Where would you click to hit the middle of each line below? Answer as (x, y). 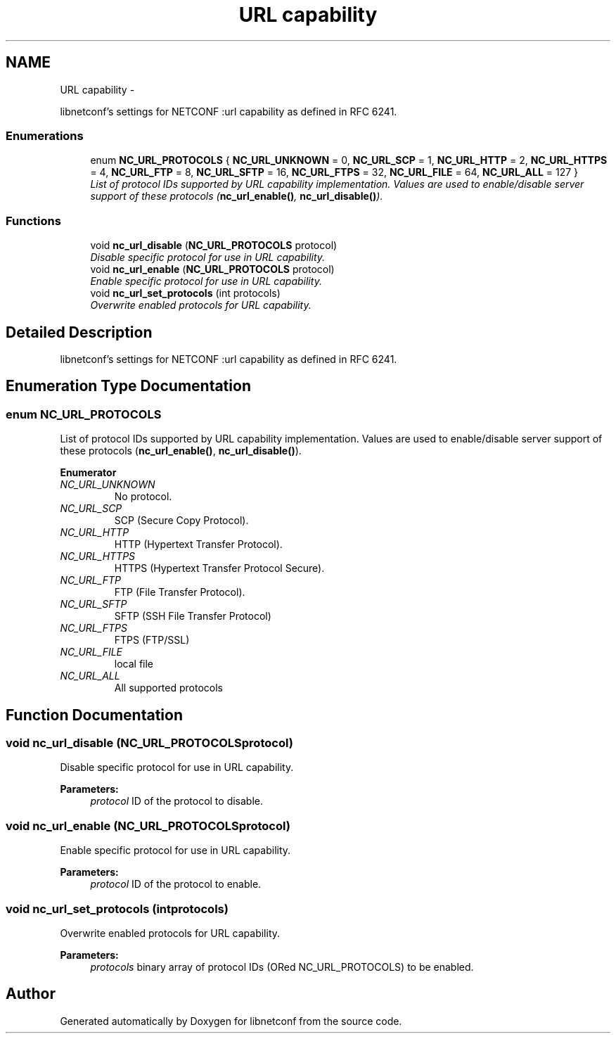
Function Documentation (94, 715)
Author (31, 994)
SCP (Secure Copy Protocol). (181, 521)
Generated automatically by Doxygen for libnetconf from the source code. (231, 1021)
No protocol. (143, 497)
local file (134, 664)
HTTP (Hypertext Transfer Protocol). (198, 544)
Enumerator (88, 473)
